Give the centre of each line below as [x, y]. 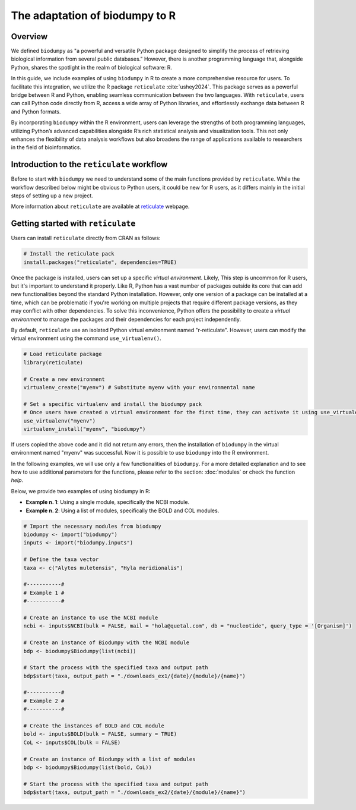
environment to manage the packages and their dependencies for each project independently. [126, 319]
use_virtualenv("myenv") [60, 421]
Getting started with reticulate [73, 224]
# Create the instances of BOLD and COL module [94, 726]
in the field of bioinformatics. [46, 147]
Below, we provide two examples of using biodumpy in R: [81, 491]
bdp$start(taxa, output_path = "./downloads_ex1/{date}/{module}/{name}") [135, 676]
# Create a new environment [64, 379]
